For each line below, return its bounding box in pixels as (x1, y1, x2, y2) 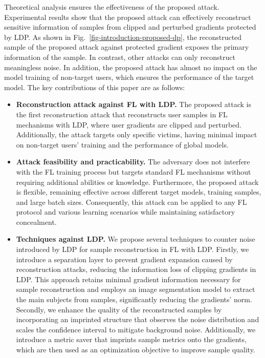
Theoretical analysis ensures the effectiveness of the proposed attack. (4, 2, 219, 12)
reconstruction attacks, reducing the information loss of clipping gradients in (16, 264, 256, 275)
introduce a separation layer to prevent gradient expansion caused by (16, 254, 233, 264)
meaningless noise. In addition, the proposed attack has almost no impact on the (4, 61, 257, 72)
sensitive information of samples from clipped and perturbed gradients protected (4, 22, 256, 32)
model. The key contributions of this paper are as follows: (4, 81, 185, 92)
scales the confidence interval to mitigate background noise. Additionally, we (16, 324, 256, 334)
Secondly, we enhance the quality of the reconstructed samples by (16, 304, 222, 314)
